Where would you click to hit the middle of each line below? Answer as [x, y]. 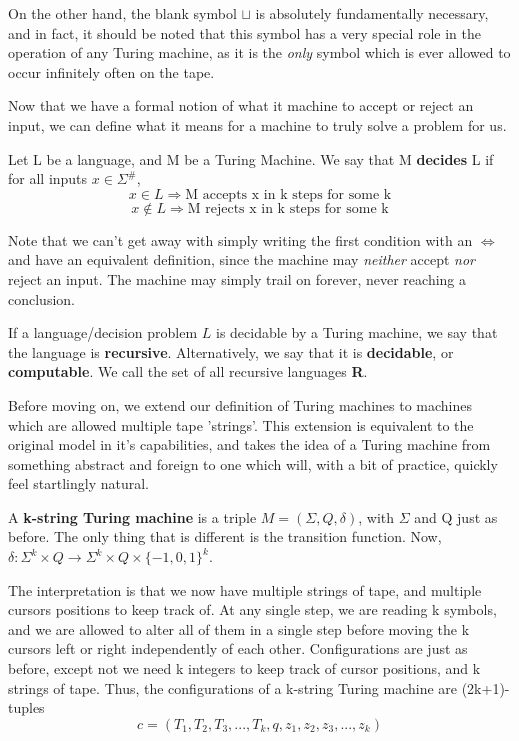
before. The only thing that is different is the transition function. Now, [225, 536]
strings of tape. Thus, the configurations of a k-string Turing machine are [232, 687]
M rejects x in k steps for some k [288, 208]
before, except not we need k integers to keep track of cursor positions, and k [244, 668]
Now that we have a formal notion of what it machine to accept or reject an [241, 105]
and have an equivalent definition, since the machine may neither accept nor [242, 259]
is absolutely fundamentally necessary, [372, 13]
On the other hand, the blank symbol [122, 13]
